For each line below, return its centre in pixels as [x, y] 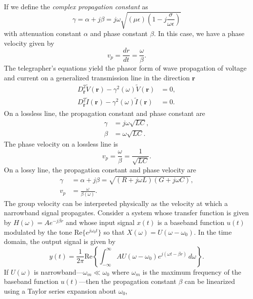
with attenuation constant [43, 33]
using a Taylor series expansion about [60, 290]
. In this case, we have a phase [199, 33]
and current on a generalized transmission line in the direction [97, 77]
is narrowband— [58, 271]
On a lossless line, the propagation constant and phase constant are [105, 113]
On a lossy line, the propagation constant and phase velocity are [100, 169]
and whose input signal [100, 222]
